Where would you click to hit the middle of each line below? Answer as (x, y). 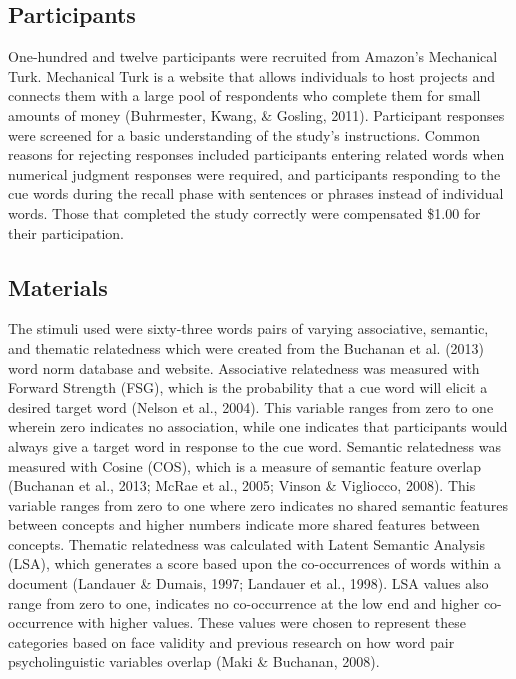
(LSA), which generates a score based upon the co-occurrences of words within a (255, 563)
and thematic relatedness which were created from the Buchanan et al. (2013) (246, 347)
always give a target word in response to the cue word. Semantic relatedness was (254, 445)
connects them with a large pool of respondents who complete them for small (244, 95)
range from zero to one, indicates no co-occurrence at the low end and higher (244, 602)
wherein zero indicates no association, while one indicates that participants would (258, 426)
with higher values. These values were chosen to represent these (271, 622)
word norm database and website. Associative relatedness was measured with (244, 367)
